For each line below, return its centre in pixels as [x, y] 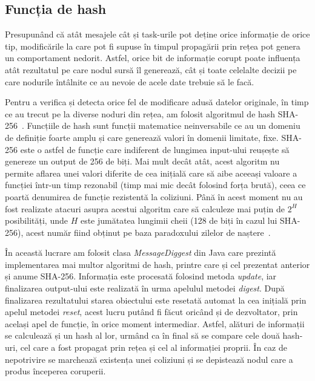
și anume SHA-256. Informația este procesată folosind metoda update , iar [141, 276]
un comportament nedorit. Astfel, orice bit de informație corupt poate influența [153, 58]
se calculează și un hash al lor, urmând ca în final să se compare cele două [142, 335]
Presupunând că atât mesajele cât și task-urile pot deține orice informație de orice [157, 34]
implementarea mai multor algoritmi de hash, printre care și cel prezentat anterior [157, 264]
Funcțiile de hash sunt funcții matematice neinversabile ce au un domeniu [164, 125]
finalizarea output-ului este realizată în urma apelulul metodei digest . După [145, 288]
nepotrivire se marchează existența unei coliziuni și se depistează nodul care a [149, 359]
